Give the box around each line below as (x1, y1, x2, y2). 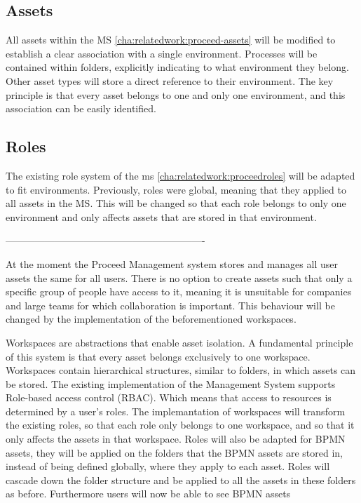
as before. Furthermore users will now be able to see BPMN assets (6, 486, 291, 501)
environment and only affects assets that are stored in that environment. (6, 209, 317, 224)
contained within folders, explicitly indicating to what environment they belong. (6, 60, 349, 74)
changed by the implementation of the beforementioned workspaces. (6, 311, 297, 326)
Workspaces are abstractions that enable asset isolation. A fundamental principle (6, 335, 353, 349)
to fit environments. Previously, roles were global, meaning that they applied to (6, 182, 346, 196)
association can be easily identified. (6, 101, 156, 116)
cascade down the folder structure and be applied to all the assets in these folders (6, 472, 356, 487)
